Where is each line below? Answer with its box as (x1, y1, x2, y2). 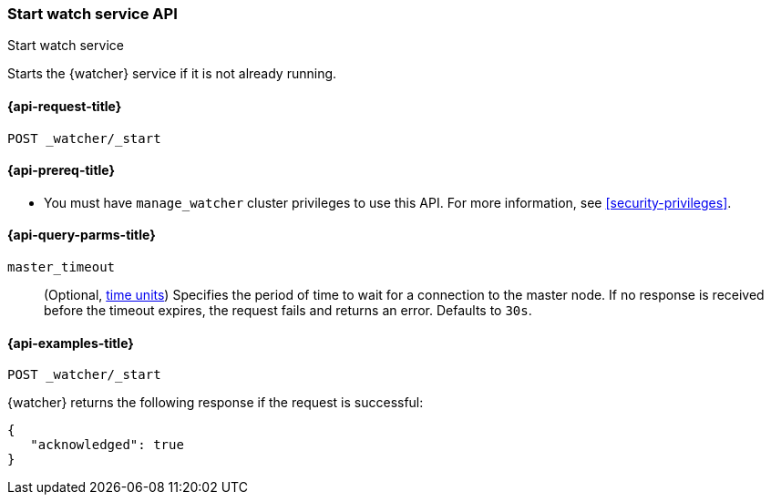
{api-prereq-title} (7, 162, 116, 179)
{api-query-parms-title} (7, 227, 156, 243)
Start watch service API (7, 5, 178, 23)
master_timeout (7, 260, 116, 275)
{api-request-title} (7, 97, 122, 114)
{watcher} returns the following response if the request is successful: (7, 394, 424, 411)
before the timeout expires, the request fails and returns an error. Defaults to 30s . (44, 302, 532, 319)
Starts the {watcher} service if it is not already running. (7, 66, 337, 82)
